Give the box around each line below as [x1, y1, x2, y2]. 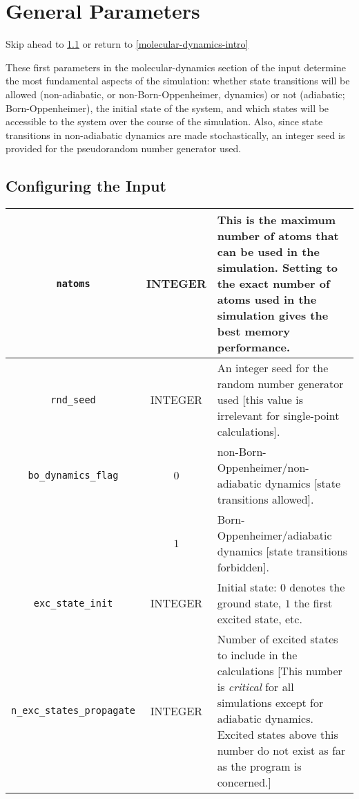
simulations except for [217, 695, 324, 711]
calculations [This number [217, 663, 342, 679]
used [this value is [217, 392, 303, 408]
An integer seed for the [217, 360, 329, 376]
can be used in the [217, 244, 320, 260]
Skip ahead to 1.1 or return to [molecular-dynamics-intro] [6, 37, 249, 51]
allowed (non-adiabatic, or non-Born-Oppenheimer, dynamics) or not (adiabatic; [6, 86, 345, 101]
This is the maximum [217, 212, 336, 228]
